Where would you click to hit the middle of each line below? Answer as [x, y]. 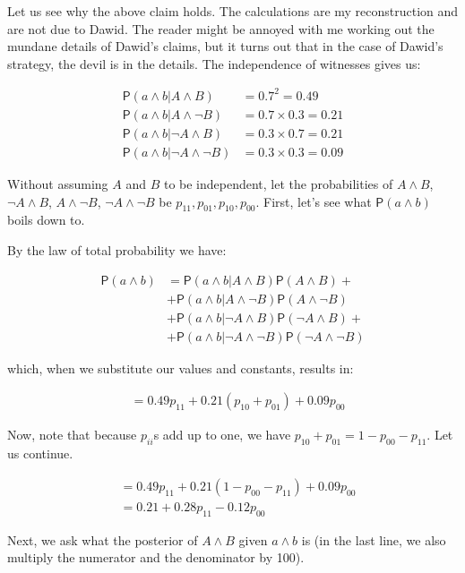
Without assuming [58, 184]
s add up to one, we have [222, 435]
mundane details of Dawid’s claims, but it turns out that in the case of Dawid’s [225, 46]
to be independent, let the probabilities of [278, 184]
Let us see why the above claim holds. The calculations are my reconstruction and [233, 11]
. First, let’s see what [314, 201]
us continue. [40, 453]
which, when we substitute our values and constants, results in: [181, 368]
